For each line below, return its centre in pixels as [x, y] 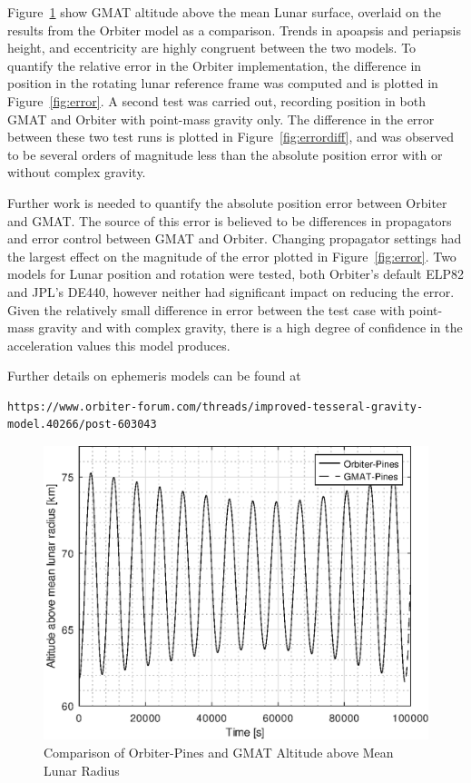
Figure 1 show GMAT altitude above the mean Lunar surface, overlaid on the [224, 12]
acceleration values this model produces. [119, 345]
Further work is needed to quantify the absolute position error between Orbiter [227, 202]
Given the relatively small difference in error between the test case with [206, 309]
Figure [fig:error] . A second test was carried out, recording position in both [216, 100]
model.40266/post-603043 [82, 425]
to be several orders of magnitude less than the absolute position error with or [225, 154]
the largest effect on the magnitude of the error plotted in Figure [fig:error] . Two [232, 256]
